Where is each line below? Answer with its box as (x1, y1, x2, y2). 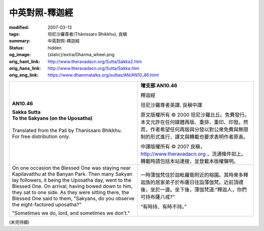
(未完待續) (9, 219, 30, 225)
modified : (9, 24, 29, 30)
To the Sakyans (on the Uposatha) (12, 115, 93, 122)
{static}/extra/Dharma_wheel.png (47, 52, 115, 58)
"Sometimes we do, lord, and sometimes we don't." (12, 210, 130, 216)
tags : (9, 31, 20, 37)
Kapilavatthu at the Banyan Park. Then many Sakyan (12, 170, 132, 177)
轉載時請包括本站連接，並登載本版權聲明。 (140, 158, 239, 165)
